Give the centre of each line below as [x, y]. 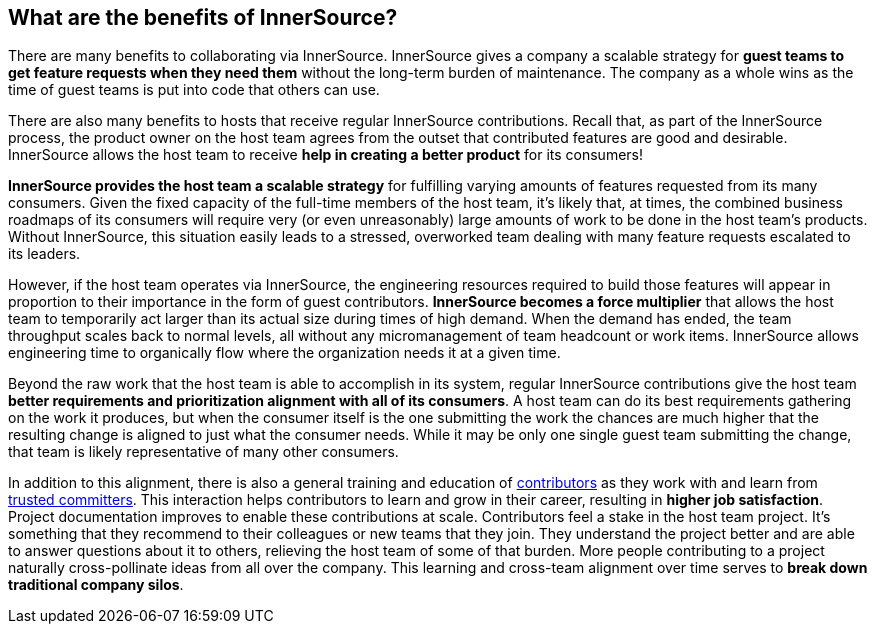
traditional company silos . [96, 585]
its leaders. [44, 254]
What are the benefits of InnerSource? [203, 17]
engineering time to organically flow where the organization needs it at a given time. [284, 353]
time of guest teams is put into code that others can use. [194, 90]
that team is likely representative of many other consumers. [203, 452]
